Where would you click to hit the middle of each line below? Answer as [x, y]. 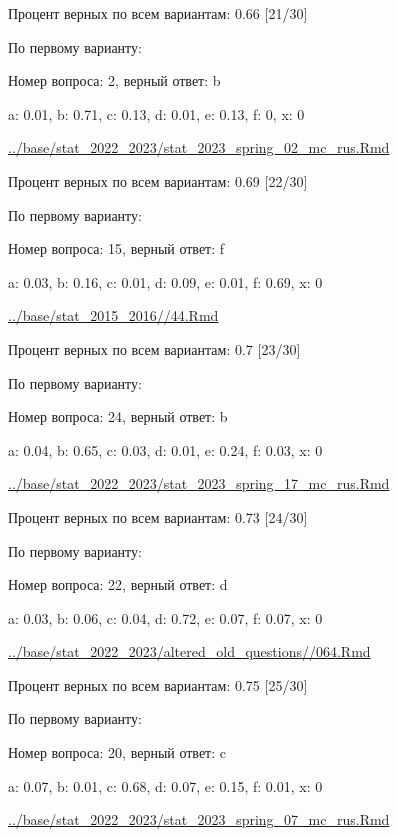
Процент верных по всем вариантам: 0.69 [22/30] [158, 180]
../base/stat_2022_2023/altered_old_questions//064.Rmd [189, 651]
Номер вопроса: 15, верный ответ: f [116, 248]
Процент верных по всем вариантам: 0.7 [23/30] [154, 348]
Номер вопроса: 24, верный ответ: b [118, 416]
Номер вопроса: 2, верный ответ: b [114, 80]
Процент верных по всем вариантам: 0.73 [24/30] [158, 516]
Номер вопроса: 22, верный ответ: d [118, 584]
